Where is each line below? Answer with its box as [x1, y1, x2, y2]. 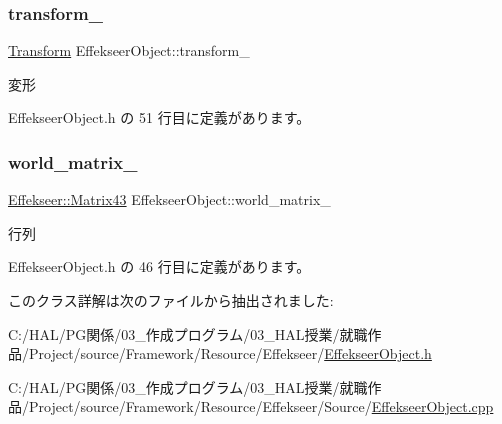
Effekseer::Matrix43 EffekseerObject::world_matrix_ [8, 189, 331, 210]
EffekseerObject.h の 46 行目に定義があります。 [8, 256, 311, 277]
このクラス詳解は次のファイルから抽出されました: [8, 290, 334, 310]
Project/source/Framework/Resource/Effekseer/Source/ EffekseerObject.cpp [28, 396, 494, 417]
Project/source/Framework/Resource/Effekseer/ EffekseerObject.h [28, 343, 432, 364]
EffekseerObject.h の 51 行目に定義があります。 [8, 107, 311, 128]
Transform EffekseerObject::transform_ [8, 40, 250, 61]
